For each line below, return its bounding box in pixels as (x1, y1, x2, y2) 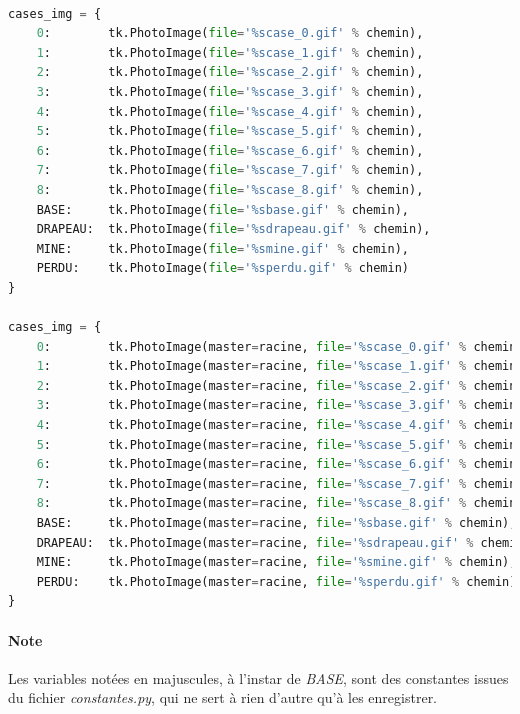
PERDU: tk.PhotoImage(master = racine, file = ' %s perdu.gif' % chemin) (36, 574, 517, 589)
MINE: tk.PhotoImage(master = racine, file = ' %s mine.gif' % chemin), (36, 555, 517, 570)
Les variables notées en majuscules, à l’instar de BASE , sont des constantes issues (8, 667, 509, 688)
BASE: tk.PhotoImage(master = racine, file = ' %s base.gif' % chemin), (36, 516, 517, 531)
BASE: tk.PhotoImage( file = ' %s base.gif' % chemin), (36, 202, 409, 217)
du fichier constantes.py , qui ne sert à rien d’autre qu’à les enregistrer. (8, 687, 438, 708)
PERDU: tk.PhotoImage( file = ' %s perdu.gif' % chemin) (36, 261, 409, 276)
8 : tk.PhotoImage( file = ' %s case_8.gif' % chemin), (36, 182, 424, 197)
